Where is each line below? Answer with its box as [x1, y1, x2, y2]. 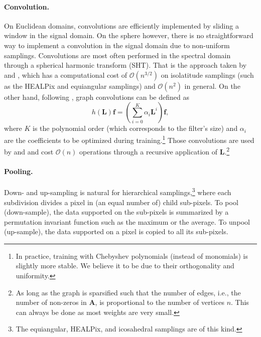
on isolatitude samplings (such [161, 69, 254, 80]
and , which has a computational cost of [4, 69, 127, 80]
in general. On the [184, 80, 240, 91]
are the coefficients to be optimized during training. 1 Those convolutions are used [4, 133, 254, 145]
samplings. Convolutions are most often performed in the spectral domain [4, 50, 231, 60]
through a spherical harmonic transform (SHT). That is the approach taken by [4, 60, 247, 70]
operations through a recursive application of [79, 146, 218, 156]
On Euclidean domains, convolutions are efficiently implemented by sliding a [4, 20, 239, 31]
